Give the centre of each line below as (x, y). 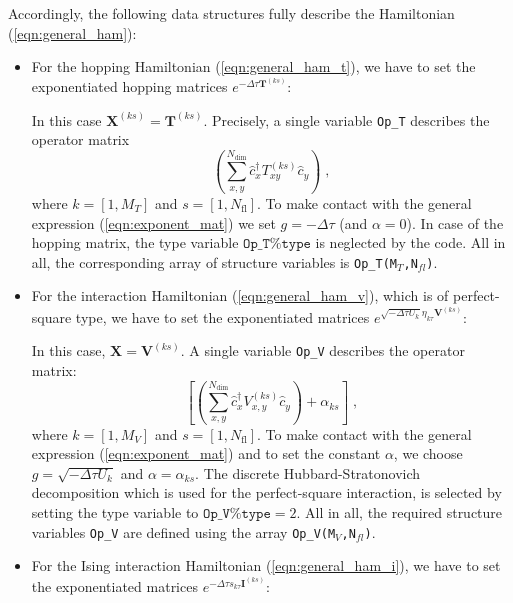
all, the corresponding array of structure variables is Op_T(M (214, 261)
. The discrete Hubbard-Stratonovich (308, 472)
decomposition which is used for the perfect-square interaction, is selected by (266, 492)
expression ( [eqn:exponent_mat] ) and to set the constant (206, 453)
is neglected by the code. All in (410, 242)
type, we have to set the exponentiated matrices (222, 316)
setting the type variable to (115, 511)
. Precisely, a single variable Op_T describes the (346, 119)
